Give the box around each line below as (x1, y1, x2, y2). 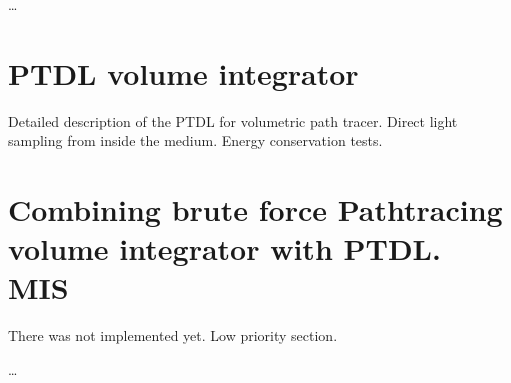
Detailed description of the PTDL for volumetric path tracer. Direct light (8, 110, 458, 131)
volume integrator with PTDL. (8, 228, 441, 269)
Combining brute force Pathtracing (8, 189, 503, 230)
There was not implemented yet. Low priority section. (8, 325, 338, 346)
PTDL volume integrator (8, 52, 359, 93)
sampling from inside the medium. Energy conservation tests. (8, 130, 383, 151)
